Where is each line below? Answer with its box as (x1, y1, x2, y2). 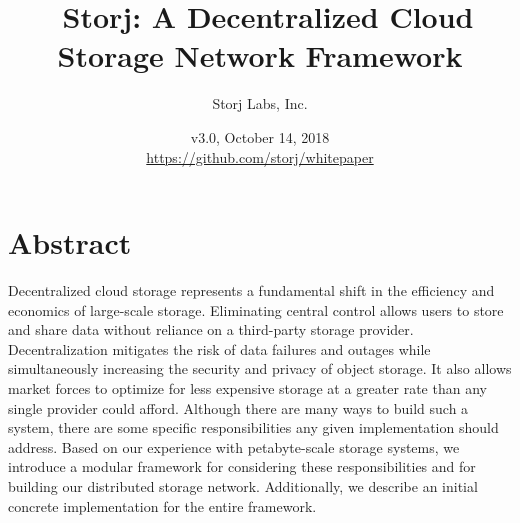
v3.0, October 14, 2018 (190, 126, 330, 147)
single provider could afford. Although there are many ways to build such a (8, 397, 469, 418)
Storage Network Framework (57, 35, 463, 76)
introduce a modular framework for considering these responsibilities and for (8, 456, 476, 477)
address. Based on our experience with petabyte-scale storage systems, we (8, 436, 460, 457)
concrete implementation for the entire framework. (8, 495, 317, 516)
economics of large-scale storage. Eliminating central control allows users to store (8, 299, 504, 320)
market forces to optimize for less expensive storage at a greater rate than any (8, 378, 487, 398)
